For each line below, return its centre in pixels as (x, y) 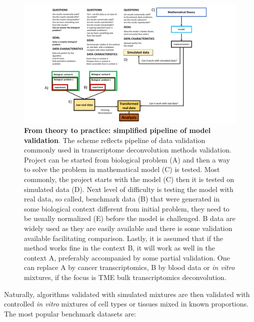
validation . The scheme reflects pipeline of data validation (115, 140)
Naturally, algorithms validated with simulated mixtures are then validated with (127, 294)
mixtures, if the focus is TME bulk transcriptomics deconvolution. (125, 277)
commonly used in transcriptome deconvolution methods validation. (128, 150)
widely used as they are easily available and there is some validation (128, 228)
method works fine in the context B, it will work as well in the (119, 248)
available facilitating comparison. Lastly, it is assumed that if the (124, 238)
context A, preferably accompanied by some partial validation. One (127, 257)
